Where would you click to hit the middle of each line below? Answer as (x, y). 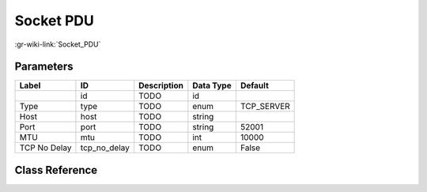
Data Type (212, 85)
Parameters (44, 67)
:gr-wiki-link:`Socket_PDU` (58, 44)
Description (161, 85)
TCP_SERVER (265, 107)
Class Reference (56, 170)
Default (254, 85)
